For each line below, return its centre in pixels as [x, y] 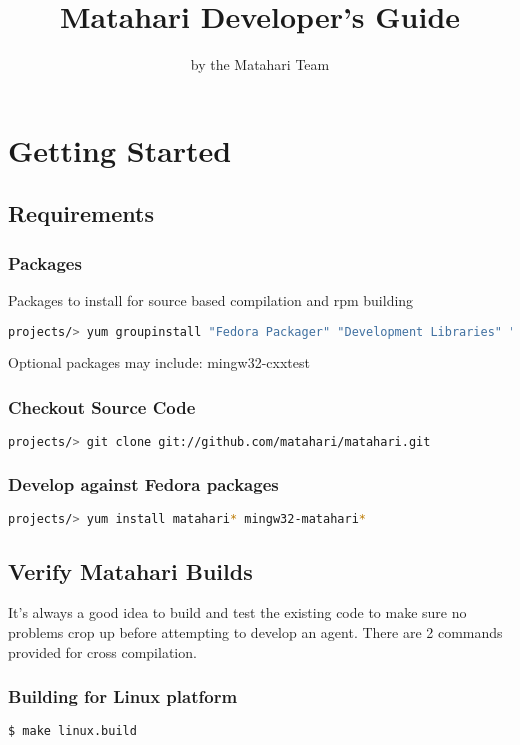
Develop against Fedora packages [143, 483]
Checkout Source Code [102, 406]
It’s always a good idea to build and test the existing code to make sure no [237, 612]
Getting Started [120, 149]
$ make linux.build [72, 731]
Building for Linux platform [123, 696]
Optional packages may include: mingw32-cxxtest [159, 362]
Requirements [81, 213]
